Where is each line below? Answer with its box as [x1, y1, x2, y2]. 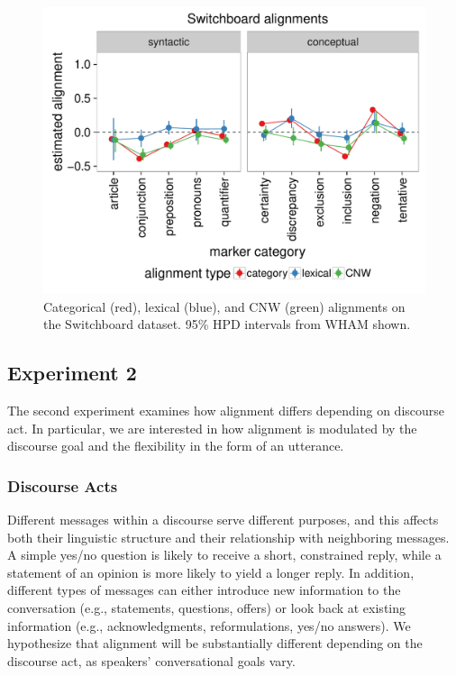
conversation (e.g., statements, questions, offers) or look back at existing [7, 598, 406, 617]
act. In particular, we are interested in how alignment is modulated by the [7, 418, 417, 437]
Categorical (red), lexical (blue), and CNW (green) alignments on [43, 297, 406, 315]
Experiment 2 [7, 359, 137, 387]
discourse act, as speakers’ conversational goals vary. [7, 651, 296, 670]
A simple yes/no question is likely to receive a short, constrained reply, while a [7, 545, 442, 564]
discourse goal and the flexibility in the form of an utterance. [7, 436, 344, 455]
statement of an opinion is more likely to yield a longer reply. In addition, [7, 562, 415, 581]
